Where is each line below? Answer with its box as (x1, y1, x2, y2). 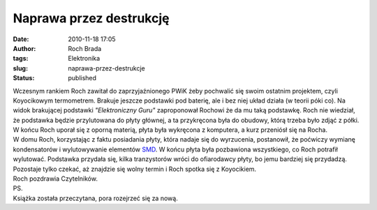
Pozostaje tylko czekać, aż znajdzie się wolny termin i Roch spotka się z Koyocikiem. (13, 165, 257, 173)
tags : (13, 54, 29, 63)
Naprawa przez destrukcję (13, 10, 170, 26)
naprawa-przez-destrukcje (68, 63, 146, 73)
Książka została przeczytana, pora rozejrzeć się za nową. (13, 194, 178, 202)
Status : (13, 74, 35, 82)
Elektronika (68, 54, 101, 63)
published (68, 74, 97, 82)
